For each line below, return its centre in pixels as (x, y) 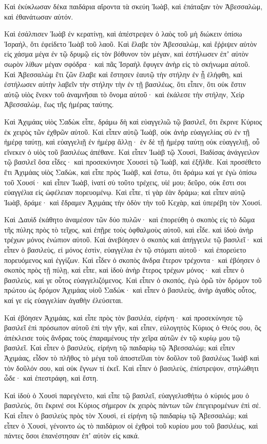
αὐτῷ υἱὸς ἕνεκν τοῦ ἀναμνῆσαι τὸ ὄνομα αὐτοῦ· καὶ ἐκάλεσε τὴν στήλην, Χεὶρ (125, 94)
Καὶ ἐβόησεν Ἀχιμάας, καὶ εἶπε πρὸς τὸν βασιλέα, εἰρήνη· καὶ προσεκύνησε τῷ (123, 317)
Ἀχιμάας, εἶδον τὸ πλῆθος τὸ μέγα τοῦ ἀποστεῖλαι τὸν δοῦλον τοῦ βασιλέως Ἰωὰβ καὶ (132, 358)
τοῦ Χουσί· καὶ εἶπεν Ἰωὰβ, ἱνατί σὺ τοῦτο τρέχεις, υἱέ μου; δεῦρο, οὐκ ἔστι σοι (125, 182)
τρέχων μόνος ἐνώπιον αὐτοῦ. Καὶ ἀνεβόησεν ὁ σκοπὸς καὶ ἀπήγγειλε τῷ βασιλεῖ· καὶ (133, 239)
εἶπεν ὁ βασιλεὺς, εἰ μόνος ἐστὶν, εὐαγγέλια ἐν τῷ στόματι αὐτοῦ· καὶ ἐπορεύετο (125, 250)
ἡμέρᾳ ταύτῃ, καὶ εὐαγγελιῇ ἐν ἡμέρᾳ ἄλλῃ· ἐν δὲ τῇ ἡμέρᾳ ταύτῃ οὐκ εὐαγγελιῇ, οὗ (132, 142)
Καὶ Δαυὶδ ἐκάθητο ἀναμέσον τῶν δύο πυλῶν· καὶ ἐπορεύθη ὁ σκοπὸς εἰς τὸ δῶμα (130, 219)
